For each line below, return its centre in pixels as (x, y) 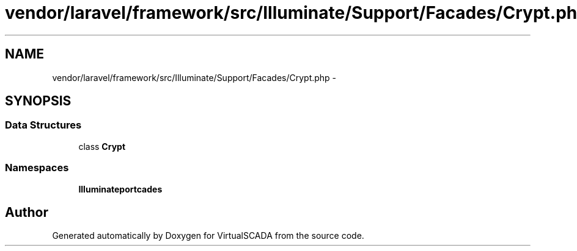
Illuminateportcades (120, 189)
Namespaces (37, 168)
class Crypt (102, 146)
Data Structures (43, 125)
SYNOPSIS (38, 101)
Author (27, 212)
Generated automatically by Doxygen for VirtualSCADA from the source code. (208, 236)
